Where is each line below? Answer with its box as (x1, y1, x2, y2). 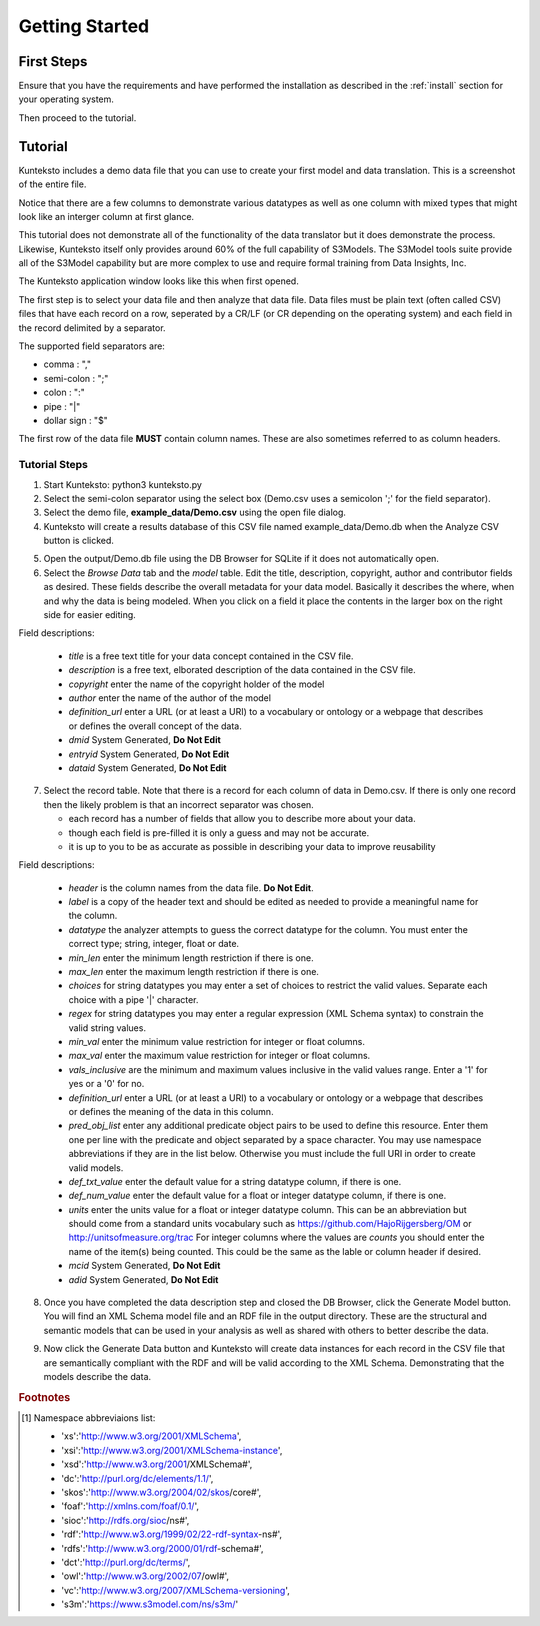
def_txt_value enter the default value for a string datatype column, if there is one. (68, 1175, 402, 1187)
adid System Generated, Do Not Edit (68, 1273, 219, 1285)
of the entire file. (18, 178, 87, 190)
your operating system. (18, 93, 115, 105)
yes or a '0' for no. (68, 1078, 145, 1090)
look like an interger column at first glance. (18, 210, 195, 222)
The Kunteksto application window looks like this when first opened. (18, 275, 299, 287)
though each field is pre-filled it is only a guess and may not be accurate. (68, 826, 370, 839)
